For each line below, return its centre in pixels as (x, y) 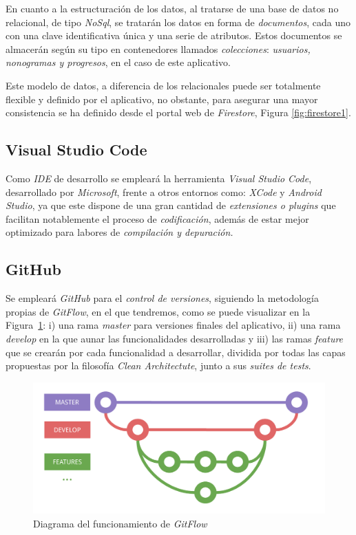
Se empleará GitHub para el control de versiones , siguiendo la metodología (162, 298)
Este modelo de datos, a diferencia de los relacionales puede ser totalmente (163, 85)
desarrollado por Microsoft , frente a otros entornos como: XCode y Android (164, 192)
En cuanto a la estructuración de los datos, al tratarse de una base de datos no (172, 8)
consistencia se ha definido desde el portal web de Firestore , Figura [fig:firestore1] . (178, 112)
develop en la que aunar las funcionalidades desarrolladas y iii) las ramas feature (175, 338)
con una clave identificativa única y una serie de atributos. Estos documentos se (174, 35)
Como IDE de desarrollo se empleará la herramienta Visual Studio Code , (159, 178)
